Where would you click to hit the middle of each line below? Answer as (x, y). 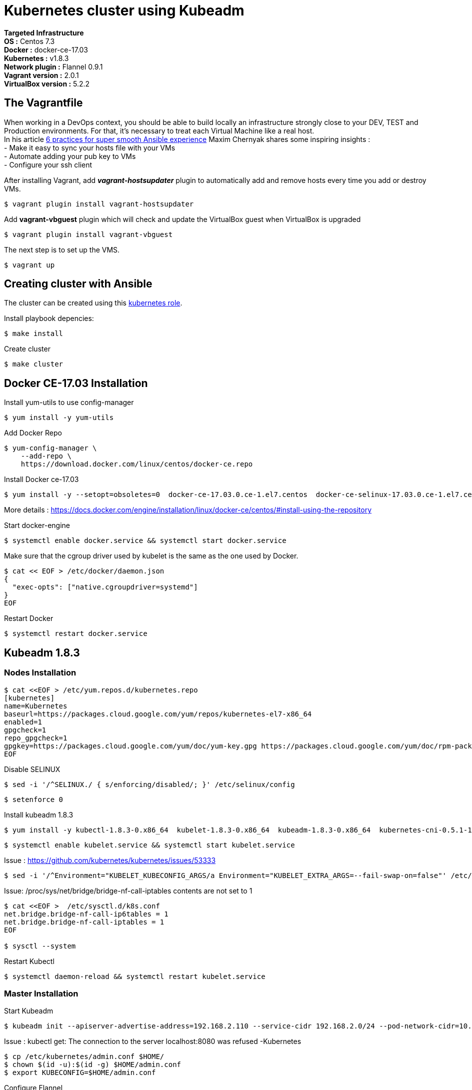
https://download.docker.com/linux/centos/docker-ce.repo (137, 464)
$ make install (34, 334)
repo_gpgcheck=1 (36, 738)
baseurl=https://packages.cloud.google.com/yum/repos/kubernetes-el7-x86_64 (158, 714)
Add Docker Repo (33, 433)
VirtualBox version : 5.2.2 (47, 83)
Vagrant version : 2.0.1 (41, 75)
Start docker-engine (37, 525)
